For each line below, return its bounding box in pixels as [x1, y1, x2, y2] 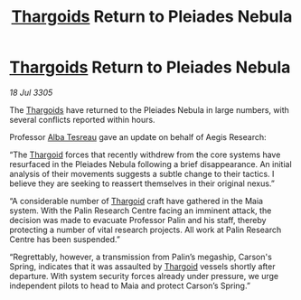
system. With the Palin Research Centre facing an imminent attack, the [9, 205, 272, 216]
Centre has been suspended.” [9, 233, 120, 245]
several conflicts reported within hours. [9, 114, 155, 125]
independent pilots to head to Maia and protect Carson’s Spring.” [9, 280, 251, 291]
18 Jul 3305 [9, 87, 53, 98]
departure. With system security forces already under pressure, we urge [9, 270, 278, 281]
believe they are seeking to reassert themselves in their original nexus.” [9, 178, 276, 189]
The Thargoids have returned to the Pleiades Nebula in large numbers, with [9, 104, 289, 115]
